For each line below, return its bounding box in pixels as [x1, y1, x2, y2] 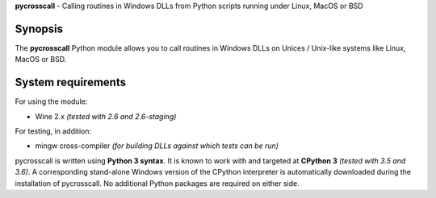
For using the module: [15, 97, 88, 106]
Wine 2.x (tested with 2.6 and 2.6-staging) [35, 111, 177, 121]
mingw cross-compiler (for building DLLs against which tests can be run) [35, 141, 279, 151]
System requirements [15, 76, 127, 89]
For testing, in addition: [15, 126, 92, 136]
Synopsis [15, 22, 64, 35]
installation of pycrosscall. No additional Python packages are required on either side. [15, 178, 300, 188]
